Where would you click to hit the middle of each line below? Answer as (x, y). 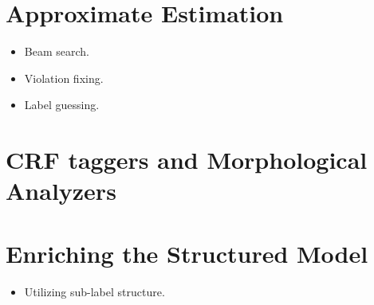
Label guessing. (62, 105)
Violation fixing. (64, 78)
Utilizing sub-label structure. (94, 291)
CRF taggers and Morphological (187, 160)
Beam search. (57, 51)
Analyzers (61, 191)
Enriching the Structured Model (187, 253)
